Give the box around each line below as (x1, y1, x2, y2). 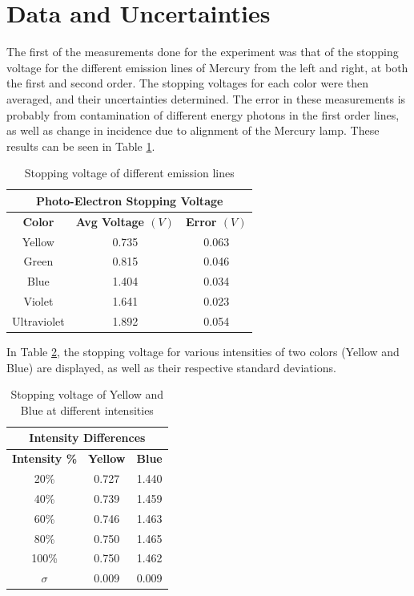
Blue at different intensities (20, 401, 154, 418)
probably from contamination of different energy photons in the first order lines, (6, 106, 400, 123)
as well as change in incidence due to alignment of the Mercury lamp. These (6, 122, 380, 139)
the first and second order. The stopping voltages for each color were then (6, 75, 369, 91)
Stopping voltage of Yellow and (10, 386, 164, 403)
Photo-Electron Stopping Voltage (36, 192, 223, 209)
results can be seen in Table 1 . (6, 137, 155, 154)
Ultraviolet (12, 312, 65, 329)
